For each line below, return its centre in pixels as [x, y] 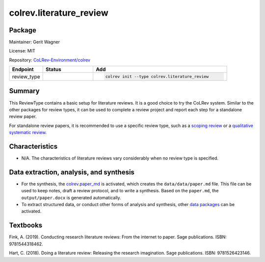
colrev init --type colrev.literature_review [157, 77]
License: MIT [22, 51]
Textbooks [26, 225]
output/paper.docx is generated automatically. [71, 197]
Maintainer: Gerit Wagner [34, 42]
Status [53, 70]
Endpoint [23, 70]
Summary [24, 91]
